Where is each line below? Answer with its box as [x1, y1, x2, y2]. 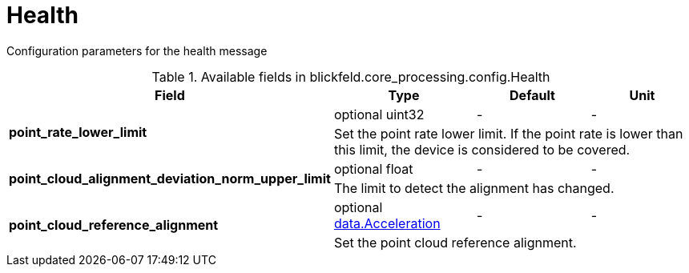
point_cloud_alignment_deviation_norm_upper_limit [9, 170, 331, 187]
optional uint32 [333, 106, 425, 122]
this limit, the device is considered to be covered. [333, 141, 631, 158]
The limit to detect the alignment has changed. [333, 179, 614, 196]
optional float [333, 160, 413, 177]
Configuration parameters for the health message [6, 43, 268, 58]
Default [510, 86, 555, 103]
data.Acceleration [333, 215, 441, 231]
